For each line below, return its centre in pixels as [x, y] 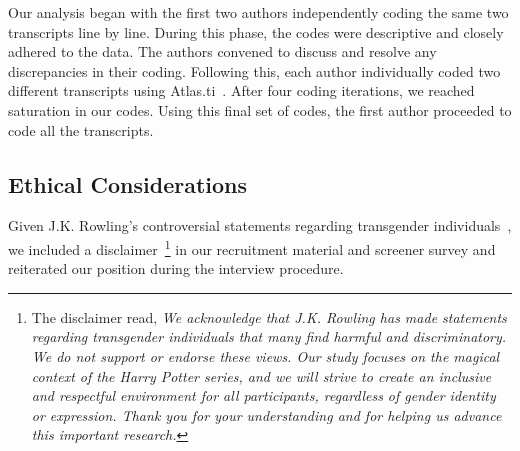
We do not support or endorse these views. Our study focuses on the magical [265, 355]
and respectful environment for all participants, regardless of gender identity [263, 395]
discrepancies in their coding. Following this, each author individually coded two [254, 70]
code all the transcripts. [81, 129]
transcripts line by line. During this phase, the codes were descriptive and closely [256, 31]
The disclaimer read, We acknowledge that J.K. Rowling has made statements [269, 316]
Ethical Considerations [128, 183]
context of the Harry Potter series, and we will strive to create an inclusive [261, 375]
